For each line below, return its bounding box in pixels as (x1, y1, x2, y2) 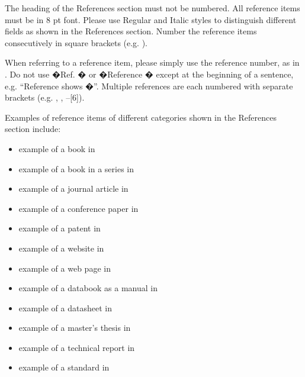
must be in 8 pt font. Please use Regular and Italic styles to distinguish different (5, 13, 297, 25)
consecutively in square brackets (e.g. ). (5, 36, 148, 49)
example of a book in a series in (18, 162, 134, 175)
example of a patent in (18, 222, 101, 234)
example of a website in (18, 241, 104, 254)
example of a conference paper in (18, 202, 139, 214)
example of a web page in (18, 262, 111, 274)
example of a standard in (18, 361, 110, 373)
